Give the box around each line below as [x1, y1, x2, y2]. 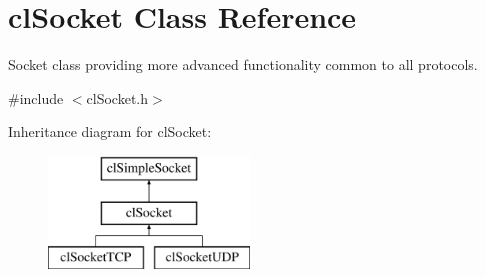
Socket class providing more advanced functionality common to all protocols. [8, 54, 478, 75]
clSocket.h [86, 87, 149, 108]
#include [8, 87, 64, 108]
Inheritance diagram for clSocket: [8, 121, 212, 142]
